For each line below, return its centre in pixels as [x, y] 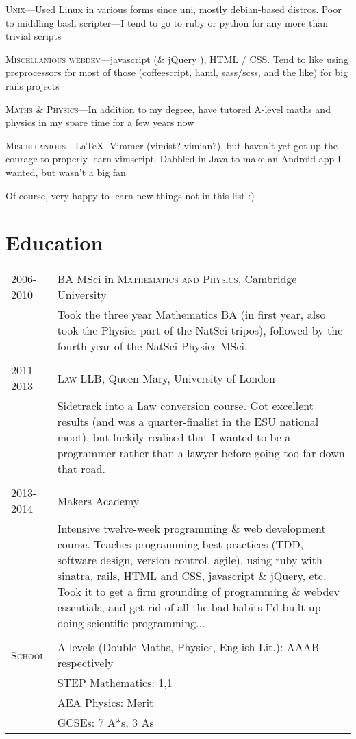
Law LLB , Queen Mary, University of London [166, 378]
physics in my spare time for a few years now [100, 122]
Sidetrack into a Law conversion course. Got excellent [186, 406]
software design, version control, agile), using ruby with [190, 560]
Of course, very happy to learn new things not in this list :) [130, 195]
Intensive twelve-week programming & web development [191, 529]
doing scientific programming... [131, 623]
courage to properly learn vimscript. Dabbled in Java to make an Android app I [173, 159]
